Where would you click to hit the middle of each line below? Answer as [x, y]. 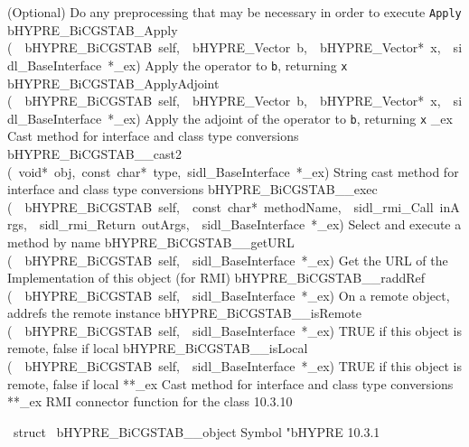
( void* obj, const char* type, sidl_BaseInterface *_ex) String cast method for [233, 171]
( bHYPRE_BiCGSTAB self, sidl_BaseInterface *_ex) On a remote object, [229, 295]
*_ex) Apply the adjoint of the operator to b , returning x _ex [280, 118]
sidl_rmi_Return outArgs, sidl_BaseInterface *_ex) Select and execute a [250, 224]
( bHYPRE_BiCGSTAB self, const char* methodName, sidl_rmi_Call [220, 206]
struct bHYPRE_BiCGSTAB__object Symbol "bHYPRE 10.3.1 [197, 431]
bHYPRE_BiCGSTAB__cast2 [94, 153]
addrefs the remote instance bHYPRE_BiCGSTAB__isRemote [185, 313]
